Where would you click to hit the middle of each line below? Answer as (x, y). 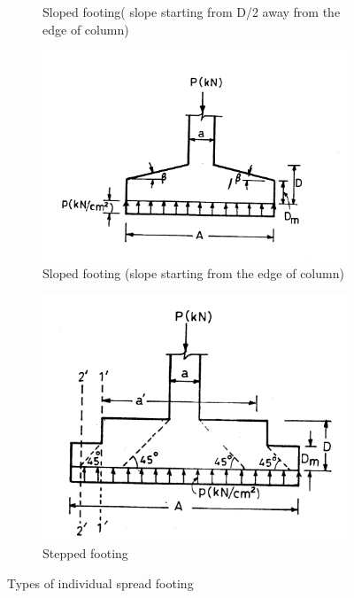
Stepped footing (85, 552)
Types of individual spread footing (100, 582)
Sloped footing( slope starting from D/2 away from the (192, 12)
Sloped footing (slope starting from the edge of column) (193, 273)
